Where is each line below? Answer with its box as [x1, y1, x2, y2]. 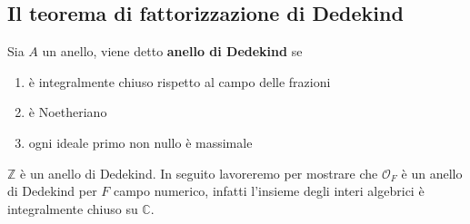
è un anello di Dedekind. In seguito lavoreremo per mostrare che [20, 163, 378, 182]
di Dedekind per [7, 181, 97, 200]
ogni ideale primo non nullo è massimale [28, 132, 253, 151]
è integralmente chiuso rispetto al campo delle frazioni [28, 72, 331, 91]
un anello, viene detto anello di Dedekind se [42, 42, 303, 61]
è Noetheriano [28, 102, 107, 122]
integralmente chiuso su [7, 199, 138, 218]
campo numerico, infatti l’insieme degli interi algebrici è [113, 181, 425, 200]
